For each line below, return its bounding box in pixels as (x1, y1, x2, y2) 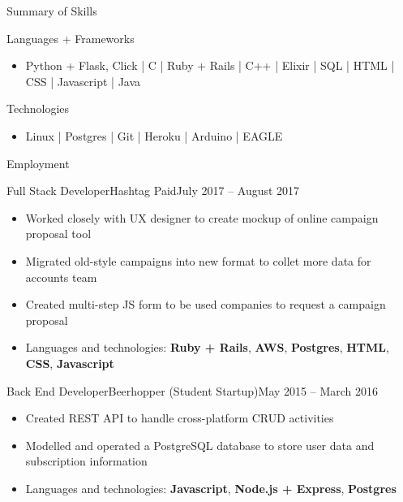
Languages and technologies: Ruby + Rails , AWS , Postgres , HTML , (25, 339, 389, 356)
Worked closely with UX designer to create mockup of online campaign (25, 209, 379, 226)
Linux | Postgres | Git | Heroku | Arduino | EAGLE (25, 127, 283, 144)
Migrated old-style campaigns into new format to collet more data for (25, 252, 371, 269)
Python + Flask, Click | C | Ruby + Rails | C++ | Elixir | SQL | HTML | (25, 57, 395, 74)
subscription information (25, 452, 148, 470)
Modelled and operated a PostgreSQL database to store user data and (25, 436, 375, 453)
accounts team (25, 268, 97, 285)
